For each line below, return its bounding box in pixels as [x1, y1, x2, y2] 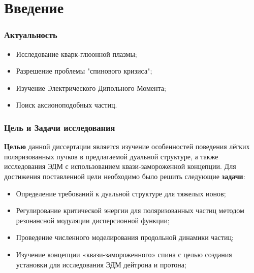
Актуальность [4, 28, 57, 41]
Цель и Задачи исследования [4, 121, 115, 133]
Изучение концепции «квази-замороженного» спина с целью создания [16, 249, 232, 259]
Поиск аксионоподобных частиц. [16, 99, 117, 110]
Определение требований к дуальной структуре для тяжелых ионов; [16, 188, 226, 198]
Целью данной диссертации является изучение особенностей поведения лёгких [4, 141, 250, 152]
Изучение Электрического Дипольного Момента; [16, 82, 166, 93]
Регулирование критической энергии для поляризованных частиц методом [16, 205, 244, 216]
